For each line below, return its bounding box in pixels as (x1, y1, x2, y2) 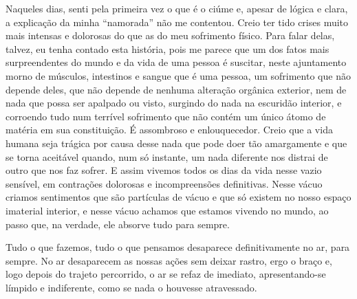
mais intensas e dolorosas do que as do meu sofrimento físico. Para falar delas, (6, 28, 335, 43)
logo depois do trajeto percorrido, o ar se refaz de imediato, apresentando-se (6, 267, 326, 281)
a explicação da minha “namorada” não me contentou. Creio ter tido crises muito (6, 14, 349, 29)
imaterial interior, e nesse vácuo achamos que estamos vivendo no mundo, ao (6, 203, 329, 217)
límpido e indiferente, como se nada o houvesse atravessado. (6, 280, 257, 294)
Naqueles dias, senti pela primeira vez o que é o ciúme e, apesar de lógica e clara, (6, 1, 348, 15)
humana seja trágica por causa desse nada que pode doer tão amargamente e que (6, 135, 347, 150)
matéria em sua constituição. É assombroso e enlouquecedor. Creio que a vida (6, 122, 333, 137)
